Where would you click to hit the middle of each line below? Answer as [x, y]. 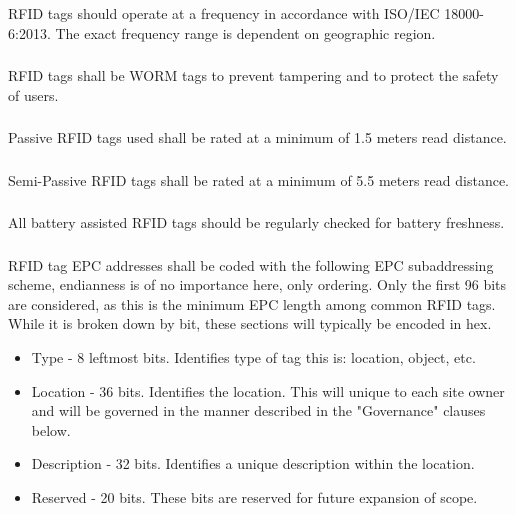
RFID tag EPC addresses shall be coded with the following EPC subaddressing [251, 264]
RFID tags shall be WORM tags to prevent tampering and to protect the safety [253, 75]
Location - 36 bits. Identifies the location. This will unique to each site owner [268, 390]
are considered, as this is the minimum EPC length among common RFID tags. [252, 303]
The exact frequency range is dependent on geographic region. [245, 32]
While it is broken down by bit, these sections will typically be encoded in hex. [250, 323]
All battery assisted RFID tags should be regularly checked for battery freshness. [256, 222]
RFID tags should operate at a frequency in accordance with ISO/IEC [224, 12]
